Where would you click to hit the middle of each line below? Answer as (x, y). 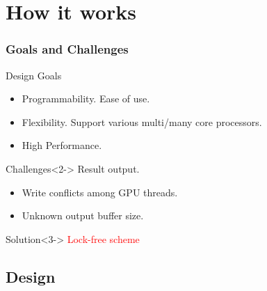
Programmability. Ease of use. (86, 99)
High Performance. (62, 145)
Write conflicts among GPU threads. (100, 192)
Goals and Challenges (67, 49)
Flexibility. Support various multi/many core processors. (142, 121)
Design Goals (34, 75)
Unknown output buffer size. (83, 215)
